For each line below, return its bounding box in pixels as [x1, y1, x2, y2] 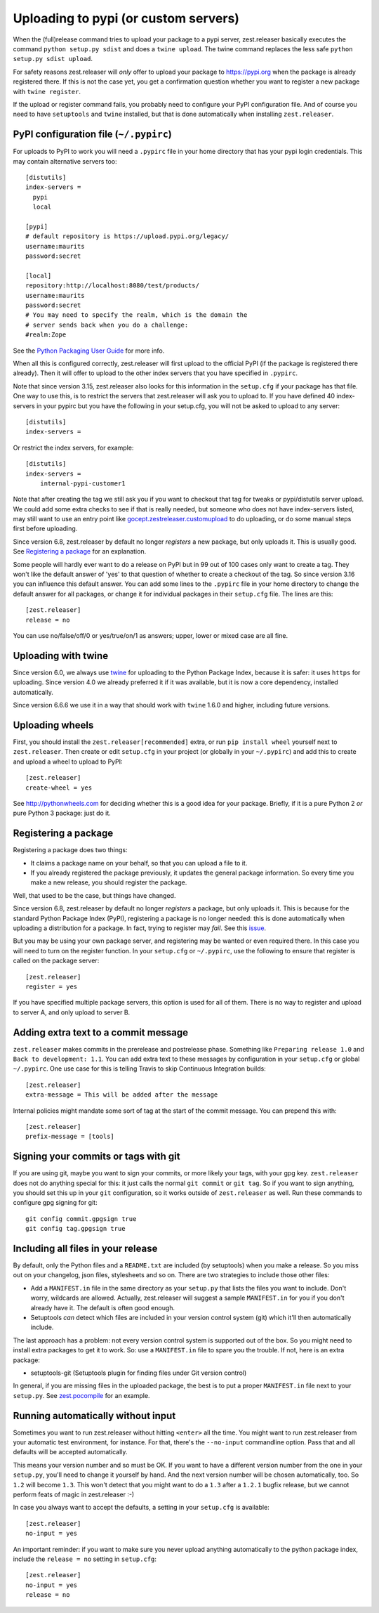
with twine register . [13, 87, 81, 96]
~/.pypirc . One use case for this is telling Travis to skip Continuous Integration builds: [13, 1064, 266, 1073]
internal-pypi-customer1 [39, 479, 126, 488]
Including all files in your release [13, 1243, 158, 1254]
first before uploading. [13, 524, 78, 533]
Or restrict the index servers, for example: [13, 443, 134, 452]
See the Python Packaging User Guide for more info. [13, 346, 165, 355]
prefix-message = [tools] [25, 1132, 115, 1141]
